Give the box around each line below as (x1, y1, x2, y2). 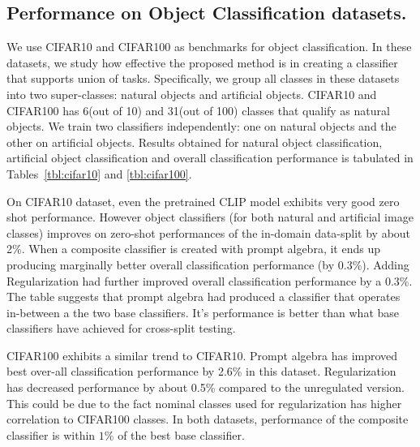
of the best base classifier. (118, 426, 245, 443)
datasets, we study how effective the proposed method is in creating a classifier (6, 54, 398, 71)
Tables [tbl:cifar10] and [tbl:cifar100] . (6, 165, 192, 182)
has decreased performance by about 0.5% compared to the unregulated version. (6, 379, 405, 396)
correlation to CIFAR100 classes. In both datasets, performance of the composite (6, 410, 409, 428)
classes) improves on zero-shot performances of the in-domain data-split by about (6, 224, 411, 241)
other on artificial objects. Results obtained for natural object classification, (6, 133, 383, 150)
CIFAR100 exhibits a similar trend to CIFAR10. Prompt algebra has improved (6, 346, 398, 363)
